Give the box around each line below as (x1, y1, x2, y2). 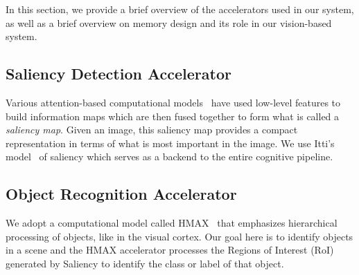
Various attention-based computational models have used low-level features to (6, 95, 341, 109)
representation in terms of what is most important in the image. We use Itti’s (6, 135, 335, 150)
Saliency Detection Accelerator (6, 63, 231, 84)
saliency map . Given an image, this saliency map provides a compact (6, 122, 298, 137)
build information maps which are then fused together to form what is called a (6, 108, 340, 123)
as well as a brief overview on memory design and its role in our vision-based (6, 15, 332, 30)
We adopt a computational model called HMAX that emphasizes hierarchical (6, 216, 338, 230)
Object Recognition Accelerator (6, 183, 237, 205)
